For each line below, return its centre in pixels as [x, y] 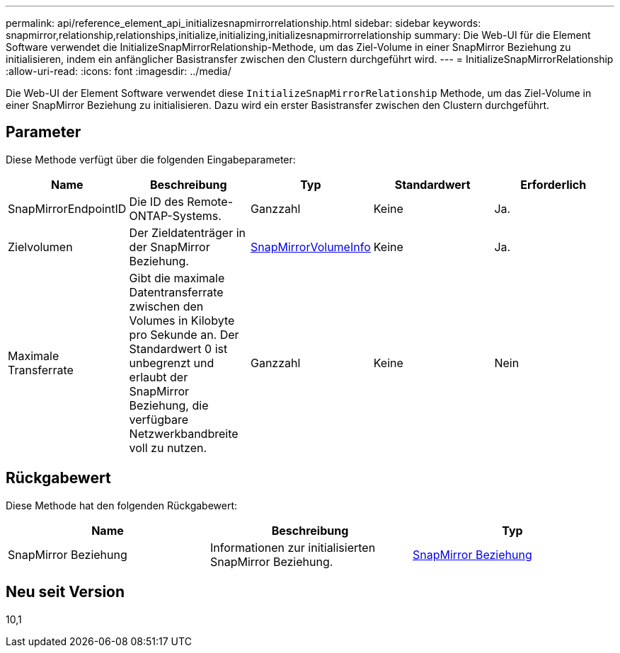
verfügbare [159, 419]
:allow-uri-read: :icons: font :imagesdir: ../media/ [119, 71]
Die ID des [156, 201]
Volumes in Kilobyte [182, 320]
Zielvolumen [40, 247]
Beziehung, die [169, 405]
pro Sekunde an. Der [184, 334]
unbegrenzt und [172, 363]
